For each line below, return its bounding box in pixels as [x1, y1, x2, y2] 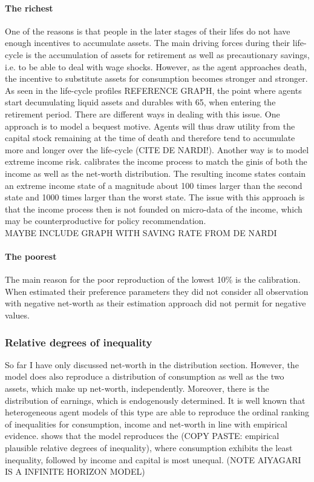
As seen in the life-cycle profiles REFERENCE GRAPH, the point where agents [5, 84, 302, 96]
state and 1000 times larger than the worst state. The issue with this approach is [5, 191, 305, 203]
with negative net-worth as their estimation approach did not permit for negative [5, 297, 306, 309]
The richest [5, 1, 53, 14]
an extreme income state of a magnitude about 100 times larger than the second [5, 179, 303, 191]
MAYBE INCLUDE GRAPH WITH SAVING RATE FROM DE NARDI [5, 226, 277, 239]
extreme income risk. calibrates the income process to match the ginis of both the [5, 155, 307, 168]
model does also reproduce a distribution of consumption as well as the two [5, 370, 284, 383]
